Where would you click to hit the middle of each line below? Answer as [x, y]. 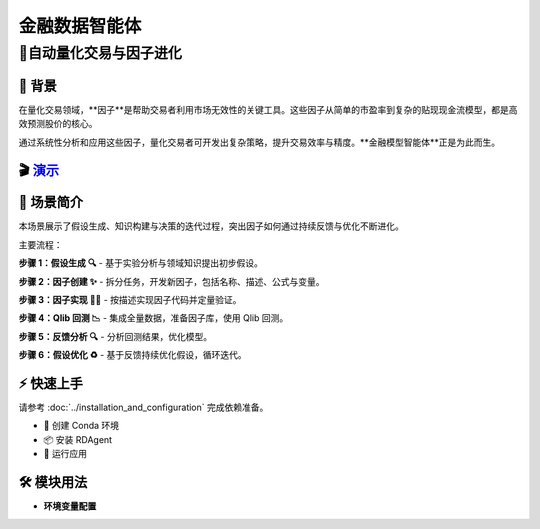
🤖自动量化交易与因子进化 [100, 53]
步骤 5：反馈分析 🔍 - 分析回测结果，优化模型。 [115, 336]
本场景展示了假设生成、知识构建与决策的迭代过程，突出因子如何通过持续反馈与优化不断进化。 [211, 226]
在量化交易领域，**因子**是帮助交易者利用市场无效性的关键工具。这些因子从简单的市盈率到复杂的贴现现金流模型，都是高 [268, 109]
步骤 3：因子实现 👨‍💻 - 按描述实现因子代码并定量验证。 [130, 299]
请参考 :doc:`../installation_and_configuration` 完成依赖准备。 [143, 407]
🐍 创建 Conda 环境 [81, 426]
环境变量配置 [70, 506]
